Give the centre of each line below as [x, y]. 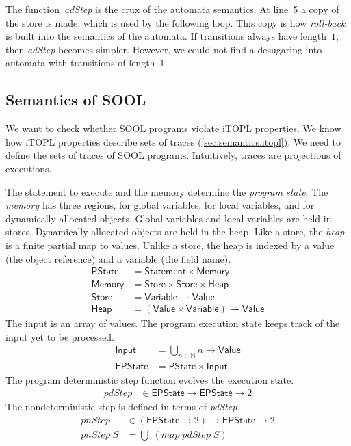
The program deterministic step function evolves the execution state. [150, 380]
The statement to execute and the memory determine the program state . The [167, 191]
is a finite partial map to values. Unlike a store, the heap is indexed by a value [170, 245]
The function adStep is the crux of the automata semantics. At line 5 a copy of [172, 9]
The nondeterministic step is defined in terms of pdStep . [123, 406]
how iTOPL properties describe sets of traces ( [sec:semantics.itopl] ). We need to [173, 141]
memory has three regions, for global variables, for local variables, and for [160, 205]
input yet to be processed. [60, 336]
